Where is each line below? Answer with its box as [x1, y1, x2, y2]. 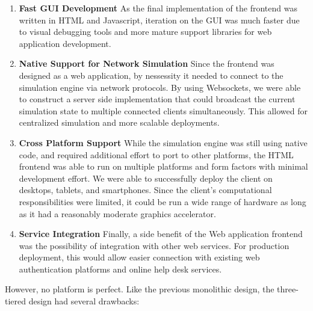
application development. [19, 37, 111, 49]
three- [277, 283, 299, 295]
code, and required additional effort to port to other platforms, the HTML [19, 148, 294, 161]
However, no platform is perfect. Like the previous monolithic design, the [5, 283, 274, 295]
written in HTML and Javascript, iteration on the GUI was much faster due [19, 13, 300, 26]
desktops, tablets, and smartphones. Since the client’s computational [19, 183, 272, 196]
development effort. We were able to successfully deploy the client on [19, 171, 273, 184]
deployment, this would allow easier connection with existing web [19, 251, 260, 263]
